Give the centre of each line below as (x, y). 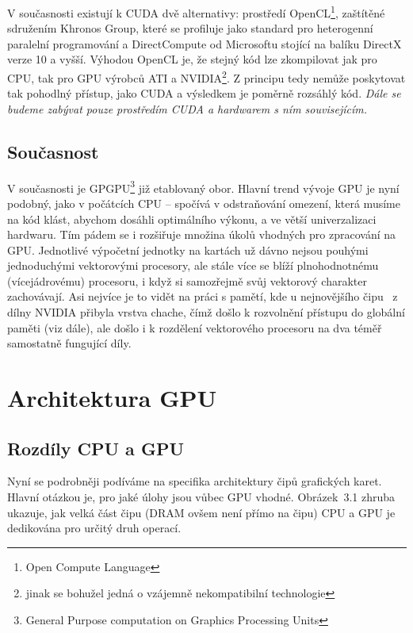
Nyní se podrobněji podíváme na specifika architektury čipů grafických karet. (195, 481)
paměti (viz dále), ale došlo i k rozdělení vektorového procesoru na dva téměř (195, 327)
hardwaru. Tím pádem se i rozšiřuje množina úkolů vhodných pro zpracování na (202, 234)
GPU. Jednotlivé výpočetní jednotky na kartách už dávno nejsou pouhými (188, 249)
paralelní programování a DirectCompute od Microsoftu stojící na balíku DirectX (205, 43)
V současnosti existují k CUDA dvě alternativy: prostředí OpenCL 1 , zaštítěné (196, 12)
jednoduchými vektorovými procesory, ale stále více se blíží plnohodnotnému (193, 265)
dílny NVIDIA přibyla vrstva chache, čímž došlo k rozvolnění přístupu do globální (206, 312)
